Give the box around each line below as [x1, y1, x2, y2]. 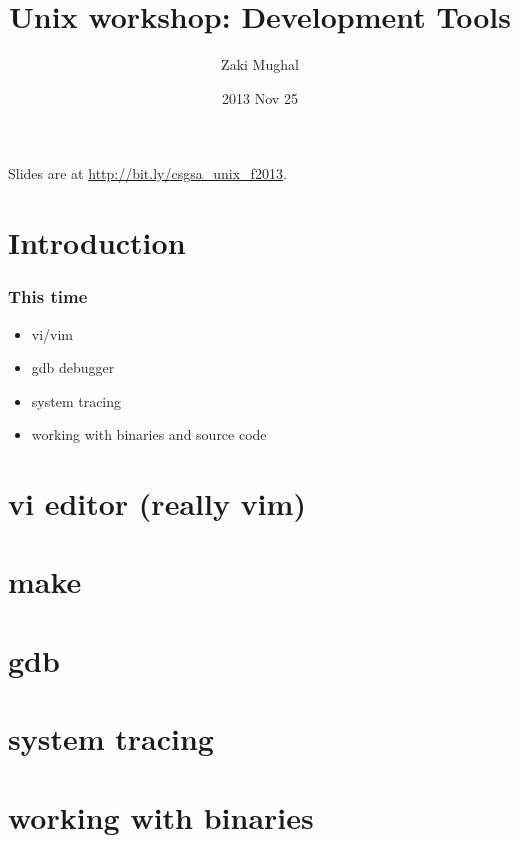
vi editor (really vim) [8, 483, 306, 524]
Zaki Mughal [221, 54, 299, 75]
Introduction [8, 222, 186, 263]
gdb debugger [31, 357, 115, 378]
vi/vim [31, 323, 74, 344]
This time [8, 284, 88, 309]
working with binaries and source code [31, 424, 267, 445]
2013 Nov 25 [222, 87, 298, 108]
